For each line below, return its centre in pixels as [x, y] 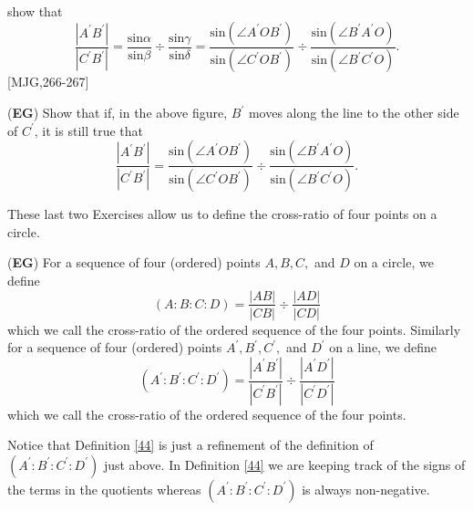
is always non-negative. [366, 489]
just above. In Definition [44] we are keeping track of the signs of [284, 464]
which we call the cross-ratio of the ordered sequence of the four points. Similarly [234, 329]
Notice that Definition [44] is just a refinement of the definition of [190, 445]
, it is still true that [88, 130]
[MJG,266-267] [48, 82]
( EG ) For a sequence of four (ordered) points [134, 262]
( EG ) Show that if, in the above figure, [118, 113]
